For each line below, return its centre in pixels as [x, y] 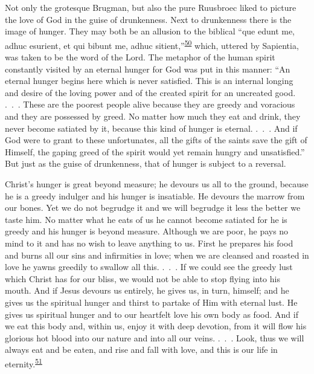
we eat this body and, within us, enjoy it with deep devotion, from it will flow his [156, 326]
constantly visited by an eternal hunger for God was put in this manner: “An [148, 69]
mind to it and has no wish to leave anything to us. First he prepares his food [149, 243]
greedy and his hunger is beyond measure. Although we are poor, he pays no [147, 231]
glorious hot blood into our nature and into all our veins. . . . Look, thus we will [155, 337]
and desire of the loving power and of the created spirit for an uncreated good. [150, 92]
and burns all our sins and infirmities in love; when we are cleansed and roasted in [157, 255]
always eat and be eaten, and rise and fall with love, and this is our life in [141, 350]
